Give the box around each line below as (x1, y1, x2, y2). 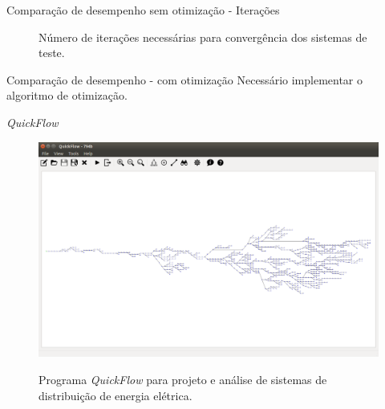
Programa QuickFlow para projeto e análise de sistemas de (38, 371, 327, 388)
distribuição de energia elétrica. (38, 387, 192, 403)
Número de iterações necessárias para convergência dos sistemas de (38, 28, 367, 45)
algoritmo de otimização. (6, 87, 128, 104)
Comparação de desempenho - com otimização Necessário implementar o (6, 71, 363, 88)
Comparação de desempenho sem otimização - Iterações (6, 2, 280, 18)
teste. (38, 44, 65, 61)
